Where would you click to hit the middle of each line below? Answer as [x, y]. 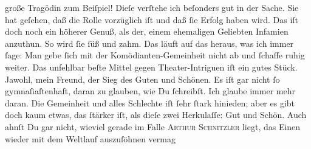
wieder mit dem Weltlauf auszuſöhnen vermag [90, 138]
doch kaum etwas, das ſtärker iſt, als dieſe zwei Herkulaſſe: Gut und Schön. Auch [156, 115]
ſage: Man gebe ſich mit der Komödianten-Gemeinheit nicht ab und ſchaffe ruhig [155, 55]
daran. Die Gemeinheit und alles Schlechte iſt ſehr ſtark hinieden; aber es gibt [150, 102]
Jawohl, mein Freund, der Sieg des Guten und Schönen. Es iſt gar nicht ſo [142, 79]
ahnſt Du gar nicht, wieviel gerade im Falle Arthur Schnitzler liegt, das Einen [153, 126]
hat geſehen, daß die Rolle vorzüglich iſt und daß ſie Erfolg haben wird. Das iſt [152, 19]
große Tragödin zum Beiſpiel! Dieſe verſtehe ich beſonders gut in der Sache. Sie [152, 7]
